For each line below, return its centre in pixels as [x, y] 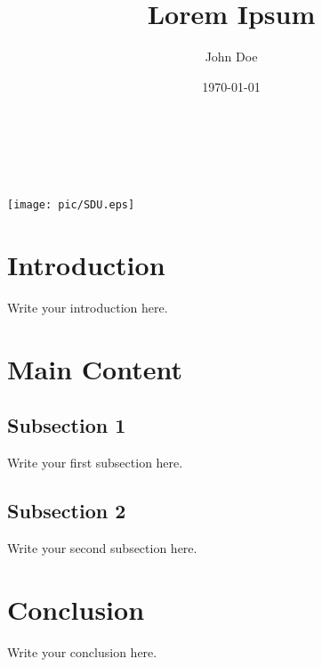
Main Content [95, 368]
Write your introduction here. [88, 307]
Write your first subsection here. [95, 463]
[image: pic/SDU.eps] [71, 205]
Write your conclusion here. [82, 651]
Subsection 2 [67, 511]
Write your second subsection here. [102, 547]
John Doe [231, 57]
